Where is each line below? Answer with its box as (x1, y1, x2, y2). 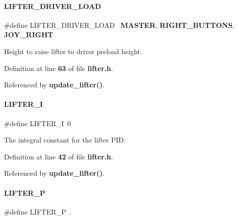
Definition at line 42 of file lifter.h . (4, 151, 113, 161)
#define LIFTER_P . (4, 206, 72, 217)
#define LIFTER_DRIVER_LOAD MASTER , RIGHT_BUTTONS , (4, 19, 235, 30)
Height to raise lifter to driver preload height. (4, 46, 142, 56)
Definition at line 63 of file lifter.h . (4, 63, 113, 73)
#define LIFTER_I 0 (4, 118, 71, 128)
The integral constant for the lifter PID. (4, 135, 126, 145)
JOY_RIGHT (4, 29, 53, 40)
